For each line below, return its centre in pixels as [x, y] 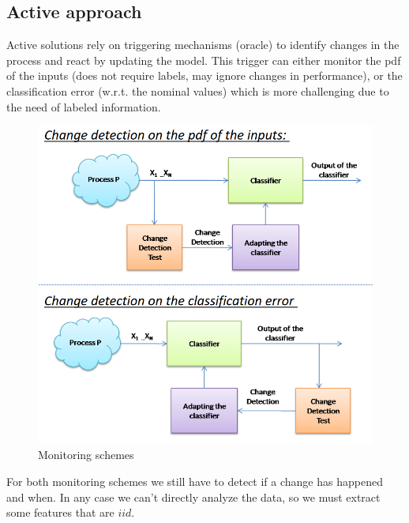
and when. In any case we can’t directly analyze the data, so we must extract [193, 497]
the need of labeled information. [84, 106]
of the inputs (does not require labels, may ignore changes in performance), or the [204, 75]
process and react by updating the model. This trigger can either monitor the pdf [204, 60]
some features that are [60, 512]
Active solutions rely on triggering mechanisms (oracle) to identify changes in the [203, 45]
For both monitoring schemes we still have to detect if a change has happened [195, 481]
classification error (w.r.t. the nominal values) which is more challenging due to [198, 90]
